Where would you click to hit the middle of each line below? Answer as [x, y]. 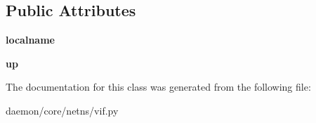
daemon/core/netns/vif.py [62, 110]
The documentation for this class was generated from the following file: [158, 87]
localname [30, 40]
